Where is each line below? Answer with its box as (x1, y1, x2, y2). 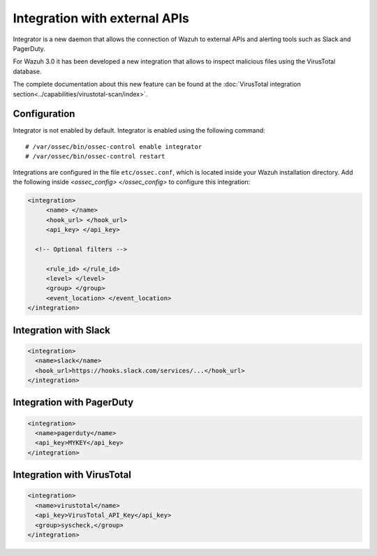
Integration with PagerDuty (13, 397, 134, 409)
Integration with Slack (13, 324, 111, 336)
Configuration (13, 108, 75, 120)
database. (13, 67, 42, 75)
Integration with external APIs (13, 10, 190, 26)
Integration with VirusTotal (13, 469, 132, 481)
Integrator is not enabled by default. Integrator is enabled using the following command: (13, 126, 265, 135)
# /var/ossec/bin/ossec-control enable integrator (25, 142, 202, 150)
